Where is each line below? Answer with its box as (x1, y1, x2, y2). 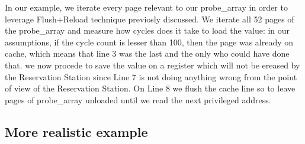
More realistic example (5, 122, 148, 140)
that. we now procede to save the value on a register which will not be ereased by (5, 58, 300, 71)
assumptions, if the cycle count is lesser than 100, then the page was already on (5, 35, 294, 48)
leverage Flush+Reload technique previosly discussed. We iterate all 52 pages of (5, 12, 294, 25)
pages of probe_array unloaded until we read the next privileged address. (5, 93, 271, 106)
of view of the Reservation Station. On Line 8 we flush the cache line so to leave (5, 82, 296, 94)
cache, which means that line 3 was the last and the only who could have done (5, 47, 290, 60)
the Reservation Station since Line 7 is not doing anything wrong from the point (5, 70, 297, 83)
